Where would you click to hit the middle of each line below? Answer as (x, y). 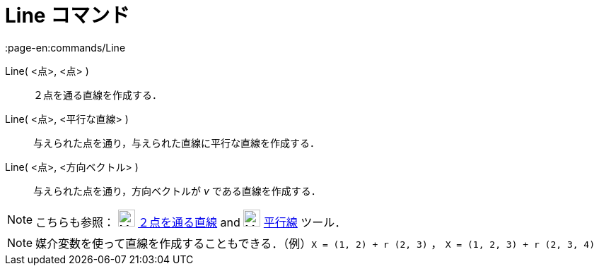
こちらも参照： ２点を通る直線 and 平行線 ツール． (191, 222)
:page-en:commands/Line (65, 47)
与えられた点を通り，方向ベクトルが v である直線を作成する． (177, 191)
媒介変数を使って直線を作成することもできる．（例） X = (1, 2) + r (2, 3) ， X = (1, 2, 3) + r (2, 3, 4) (315, 243)
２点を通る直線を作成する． (98, 95)
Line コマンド (68, 16)
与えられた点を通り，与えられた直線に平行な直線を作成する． (177, 143)
